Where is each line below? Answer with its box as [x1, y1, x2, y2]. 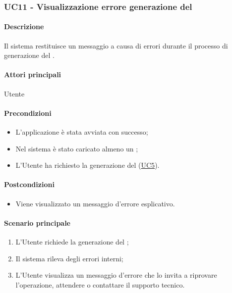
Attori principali [4, 69, 61, 80]
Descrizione [4, 21, 44, 32]
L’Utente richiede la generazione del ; [15, 236, 129, 246]
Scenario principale [4, 217, 70, 228]
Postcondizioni [4, 179, 55, 190]
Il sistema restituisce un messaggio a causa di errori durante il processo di [4, 40, 228, 50]
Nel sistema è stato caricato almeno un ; [15, 143, 138, 153]
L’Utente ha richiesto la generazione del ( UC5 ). [15, 160, 160, 170]
